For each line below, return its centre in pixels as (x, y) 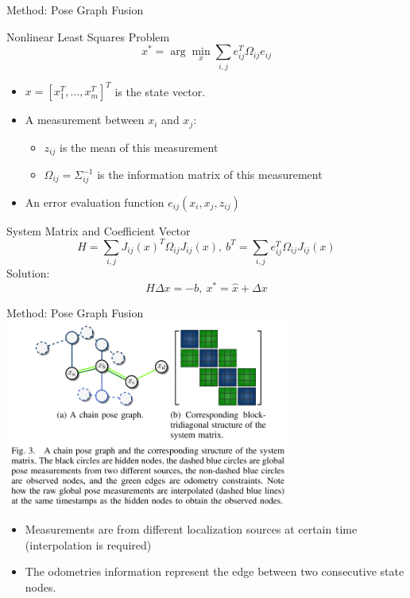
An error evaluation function (95, 202)
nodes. (41, 587)
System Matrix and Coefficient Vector (99, 230)
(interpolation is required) (88, 544)
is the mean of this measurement (139, 147)
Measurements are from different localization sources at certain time (191, 529)
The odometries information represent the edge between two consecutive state (215, 571)
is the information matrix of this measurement (210, 174)
